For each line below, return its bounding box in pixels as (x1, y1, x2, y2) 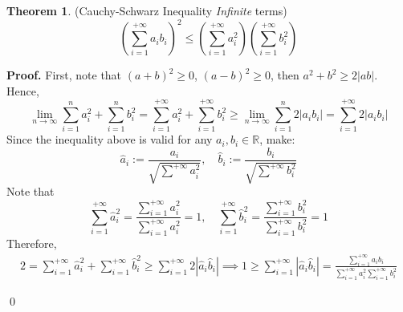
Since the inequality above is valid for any (6, 131, 213, 148)
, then (271, 67, 299, 83)
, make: (259, 131, 295, 148)
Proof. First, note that (6, 67, 122, 83)
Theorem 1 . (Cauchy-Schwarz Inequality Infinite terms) (6, 2, 287, 18)
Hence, (6, 82, 39, 99)
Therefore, (6, 234, 57, 251)
